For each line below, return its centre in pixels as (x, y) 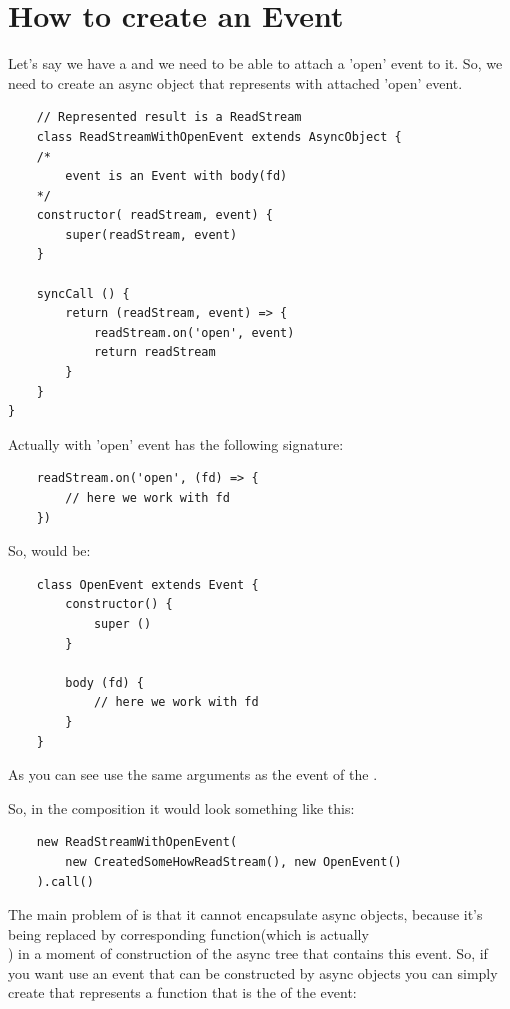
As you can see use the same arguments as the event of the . (193, 774)
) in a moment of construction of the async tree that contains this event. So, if (248, 953)
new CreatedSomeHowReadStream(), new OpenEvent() (233, 861)
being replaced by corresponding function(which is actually (188, 933)
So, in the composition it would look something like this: (181, 807)
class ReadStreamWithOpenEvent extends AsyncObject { (219, 136)
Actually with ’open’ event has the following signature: (176, 443)
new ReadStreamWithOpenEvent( (137, 842)
